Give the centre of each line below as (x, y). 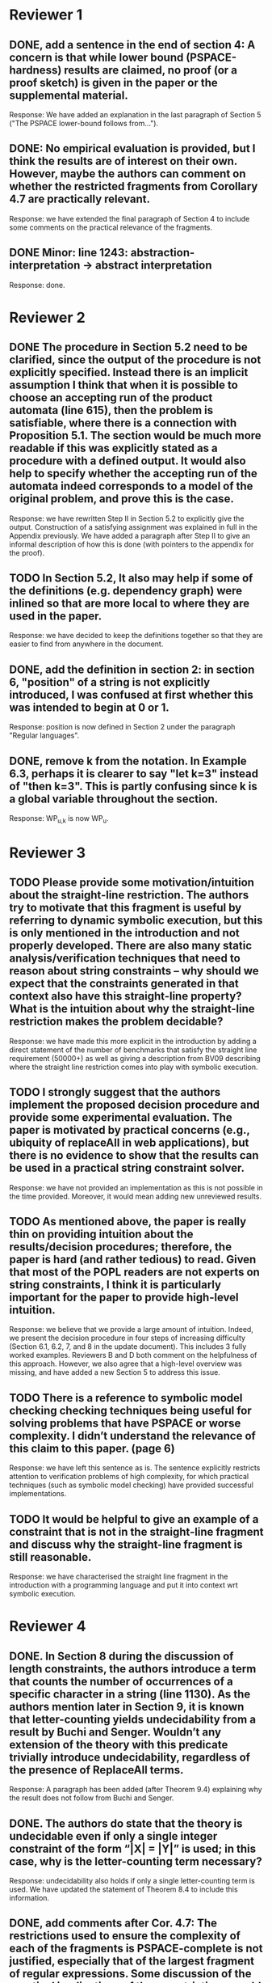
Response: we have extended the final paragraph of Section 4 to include (130, 218)
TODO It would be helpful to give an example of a (134, 1519)
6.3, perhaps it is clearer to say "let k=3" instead (134, 774)
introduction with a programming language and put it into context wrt (124, 1585)
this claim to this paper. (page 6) (92, 1448)
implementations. (38, 1494)
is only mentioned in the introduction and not (125, 933)
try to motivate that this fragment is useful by (126, 908)
